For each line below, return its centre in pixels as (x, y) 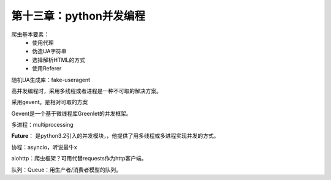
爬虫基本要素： (30, 34)
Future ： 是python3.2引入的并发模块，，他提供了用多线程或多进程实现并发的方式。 (115, 136)
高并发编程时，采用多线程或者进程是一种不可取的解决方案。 (86, 91)
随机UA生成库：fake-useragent (51, 80)
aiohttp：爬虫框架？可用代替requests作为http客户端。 (79, 159)
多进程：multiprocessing (42, 125)
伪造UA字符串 (49, 51)
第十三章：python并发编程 (78, 16)
